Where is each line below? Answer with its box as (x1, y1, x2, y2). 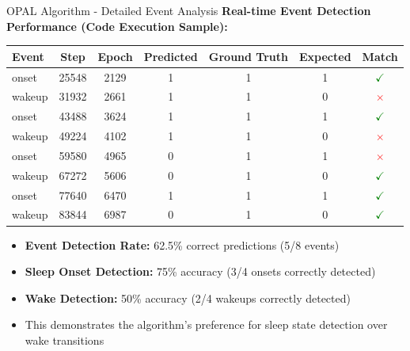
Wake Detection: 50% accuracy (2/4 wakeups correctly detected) (25, 289, 351, 306)
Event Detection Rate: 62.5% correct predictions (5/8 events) (25, 236, 340, 253)
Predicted (143, 48, 198, 64)
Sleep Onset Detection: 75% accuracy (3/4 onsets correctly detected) (25, 263, 376, 280)
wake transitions (25, 331, 104, 348)
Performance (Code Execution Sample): (6, 17, 228, 34)
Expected (299, 48, 351, 64)
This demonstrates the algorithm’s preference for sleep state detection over (25, 316, 388, 333)
